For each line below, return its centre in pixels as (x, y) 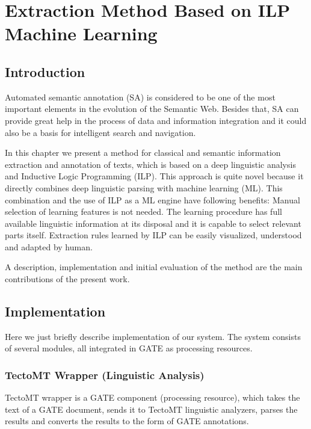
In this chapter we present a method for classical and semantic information (143, 153)
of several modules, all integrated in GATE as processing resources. (129, 348)
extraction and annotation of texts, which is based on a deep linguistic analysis (150, 164)
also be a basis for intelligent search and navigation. (100, 132)
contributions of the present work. (67, 279)
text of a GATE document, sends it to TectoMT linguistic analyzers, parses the (151, 409)
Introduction (45, 71)
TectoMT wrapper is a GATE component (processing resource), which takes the (152, 397)
